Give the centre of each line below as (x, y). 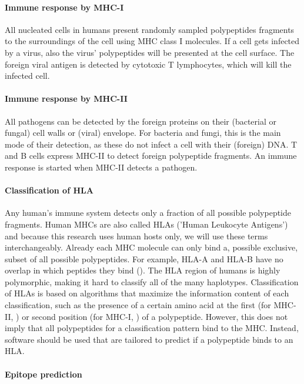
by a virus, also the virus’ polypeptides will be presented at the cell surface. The (150, 52)
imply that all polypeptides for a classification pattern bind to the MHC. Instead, (152, 328)
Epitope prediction (44, 374)
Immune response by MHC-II (66, 98)
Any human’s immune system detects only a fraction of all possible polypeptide (148, 213)
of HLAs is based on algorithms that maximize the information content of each (147, 293)
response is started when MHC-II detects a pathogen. (101, 167)
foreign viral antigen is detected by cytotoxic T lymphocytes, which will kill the (148, 64)
